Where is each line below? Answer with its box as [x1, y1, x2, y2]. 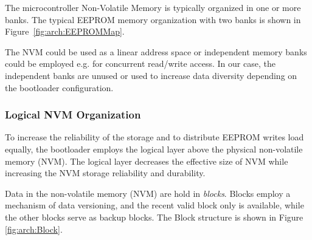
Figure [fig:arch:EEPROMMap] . [5, 25, 125, 38]
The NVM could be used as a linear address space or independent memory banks [5, 45, 307, 58]
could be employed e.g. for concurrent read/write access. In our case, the [5, 57, 276, 70]
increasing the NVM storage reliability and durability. [5, 166, 206, 179]
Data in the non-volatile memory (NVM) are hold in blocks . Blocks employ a [5, 187, 291, 199]
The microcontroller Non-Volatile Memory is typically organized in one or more [5, 1, 301, 13]
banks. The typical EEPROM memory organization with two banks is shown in [5, 13, 301, 26]
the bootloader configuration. [5, 81, 114, 94]
